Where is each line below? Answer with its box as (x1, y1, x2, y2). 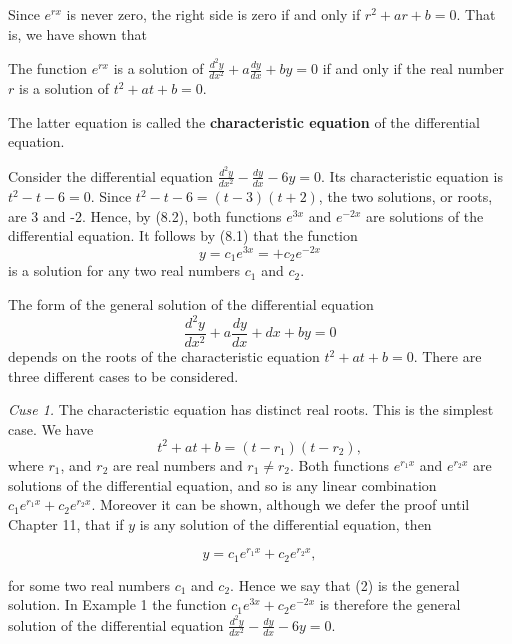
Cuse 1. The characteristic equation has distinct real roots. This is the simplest (8, 399, 494, 420)
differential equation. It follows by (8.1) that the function (8, 225, 358, 246)
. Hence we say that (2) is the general (230, 574, 460, 595)
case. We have (8, 418, 94, 439)
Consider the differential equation (8, 165, 214, 186)
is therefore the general (319, 594, 461, 615)
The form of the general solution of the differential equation (8, 293, 374, 314)
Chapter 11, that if (8, 513, 124, 534)
